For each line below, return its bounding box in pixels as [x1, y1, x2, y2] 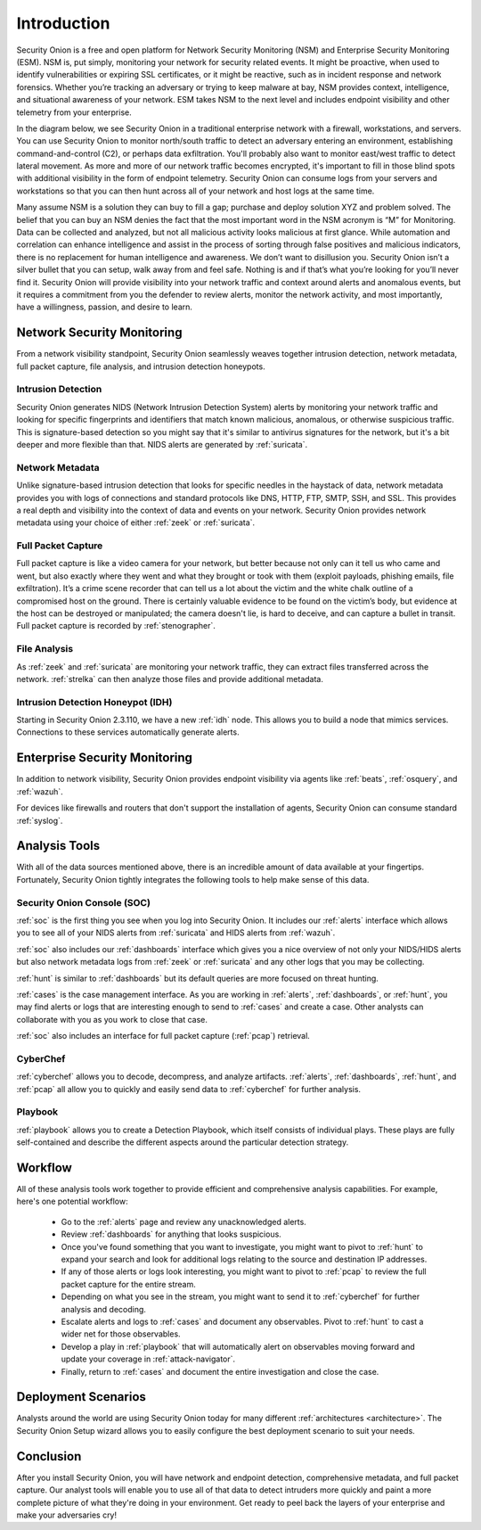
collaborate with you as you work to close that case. [16, 1014, 208, 1024]
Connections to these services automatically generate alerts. [16, 727, 240, 737]
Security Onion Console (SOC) [16, 896, 151, 909]
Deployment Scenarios [16, 1389, 147, 1404]
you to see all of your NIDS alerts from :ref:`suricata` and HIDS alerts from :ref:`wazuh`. [16, 927, 336, 938]
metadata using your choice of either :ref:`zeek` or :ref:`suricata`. [16, 517, 256, 528]
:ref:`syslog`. [16, 815, 63, 826]
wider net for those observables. [61, 1328, 182, 1339]
